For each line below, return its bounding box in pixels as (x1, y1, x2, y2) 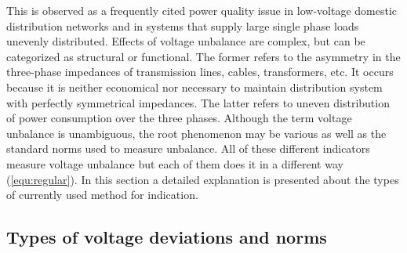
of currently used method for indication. (6, 186, 198, 203)
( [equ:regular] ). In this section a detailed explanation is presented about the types (6, 171, 399, 187)
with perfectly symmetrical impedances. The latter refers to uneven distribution (6, 94, 390, 110)
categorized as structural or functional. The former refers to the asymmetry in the (6, 48, 401, 64)
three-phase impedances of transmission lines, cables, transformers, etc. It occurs (6, 63, 394, 80)
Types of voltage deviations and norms (6, 225, 327, 249)
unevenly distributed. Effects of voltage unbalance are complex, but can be (6, 33, 365, 49)
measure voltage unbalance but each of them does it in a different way (6, 155, 343, 172)
